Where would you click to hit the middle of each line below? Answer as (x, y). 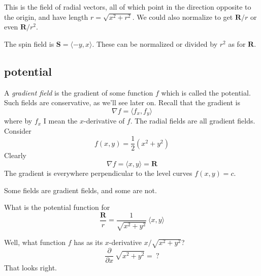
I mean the (60, 121)
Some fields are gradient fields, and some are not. (80, 190)
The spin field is (29, 43)
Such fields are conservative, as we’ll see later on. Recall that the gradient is (122, 102)
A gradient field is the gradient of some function (79, 92)
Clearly (15, 155)
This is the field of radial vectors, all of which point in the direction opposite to (128, 7)
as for (237, 43)
